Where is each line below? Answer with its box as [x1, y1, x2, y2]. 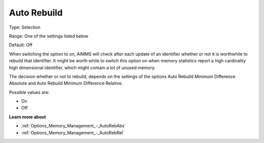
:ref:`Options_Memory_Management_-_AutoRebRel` [21, 129, 125, 136]
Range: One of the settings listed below [9, 33, 88, 39]
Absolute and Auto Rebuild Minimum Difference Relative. [9, 80, 123, 86]
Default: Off [9, 42, 33, 48]
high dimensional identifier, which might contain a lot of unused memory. [9, 65, 156, 71]
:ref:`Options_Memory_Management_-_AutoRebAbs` [21, 123, 126, 129]
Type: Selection [9, 24, 41, 30]
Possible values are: [9, 89, 50, 95]
